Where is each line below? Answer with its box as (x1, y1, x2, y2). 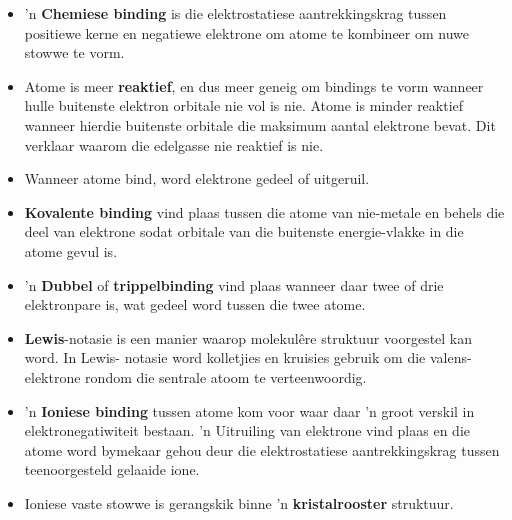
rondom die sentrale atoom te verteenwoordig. (85, 366, 367, 387)
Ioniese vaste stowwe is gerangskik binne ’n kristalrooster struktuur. (24, 492, 454, 513)
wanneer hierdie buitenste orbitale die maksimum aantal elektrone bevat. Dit (24, 114, 496, 135)
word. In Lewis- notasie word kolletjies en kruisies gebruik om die (24, 347, 426, 368)
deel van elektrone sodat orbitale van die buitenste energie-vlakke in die (24, 221, 464, 242)
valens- (429, 347, 472, 368)
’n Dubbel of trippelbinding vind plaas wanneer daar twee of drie (24, 274, 444, 295)
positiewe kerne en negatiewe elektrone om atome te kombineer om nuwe (24, 22, 470, 43)
